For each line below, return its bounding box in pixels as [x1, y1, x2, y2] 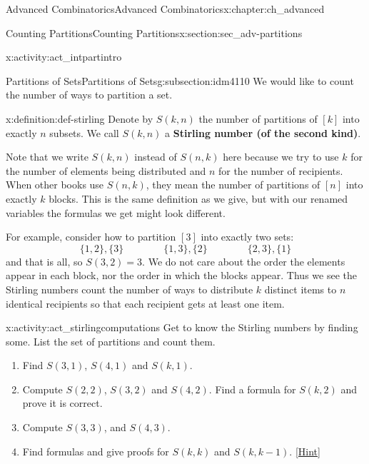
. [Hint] [289, 443, 320, 458]
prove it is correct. [22, 395, 103, 410]
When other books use [6, 177, 104, 192]
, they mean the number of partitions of [146, 177, 320, 192]
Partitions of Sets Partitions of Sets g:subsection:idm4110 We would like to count [6, 73, 354, 88]
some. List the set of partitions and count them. [6, 333, 216, 348]
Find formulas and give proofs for [22, 443, 169, 458]
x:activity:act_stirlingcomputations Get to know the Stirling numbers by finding [6, 320, 358, 335]
